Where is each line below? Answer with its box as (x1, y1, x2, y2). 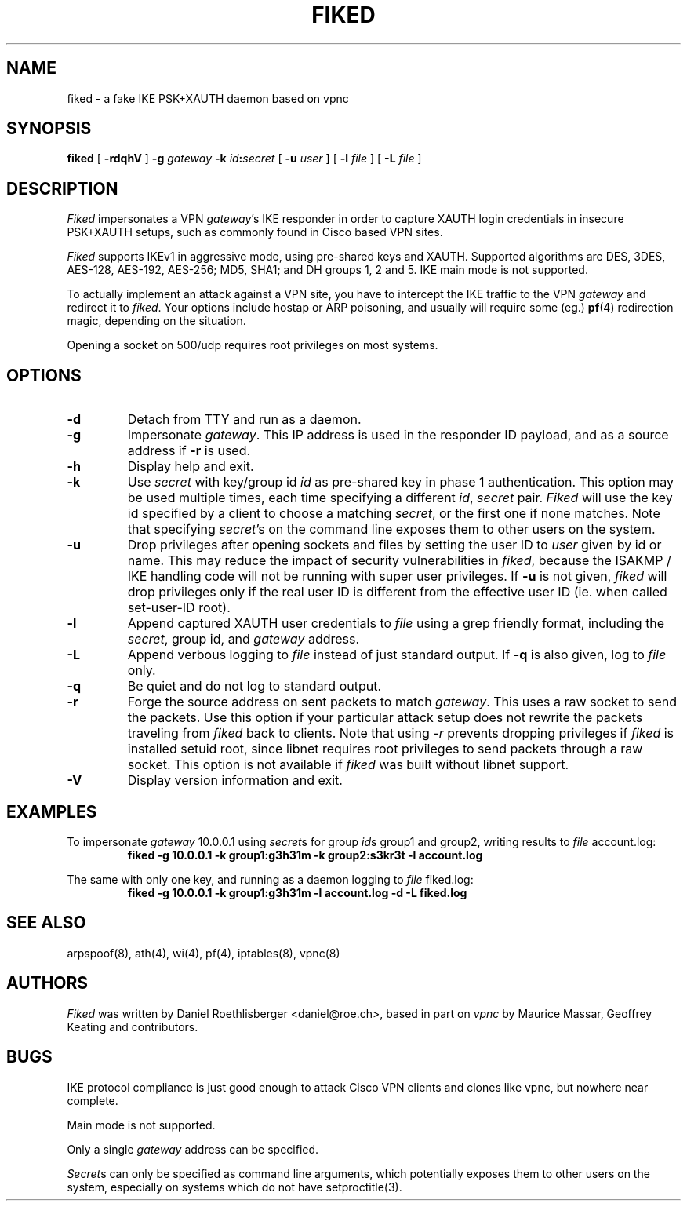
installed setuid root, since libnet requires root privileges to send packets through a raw (127, 741, 643, 757)
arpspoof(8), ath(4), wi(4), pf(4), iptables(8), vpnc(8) (67, 946, 340, 960)
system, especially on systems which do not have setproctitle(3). (67, 1180, 402, 1194)
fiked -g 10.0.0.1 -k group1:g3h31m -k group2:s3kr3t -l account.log (127, 848, 483, 862)
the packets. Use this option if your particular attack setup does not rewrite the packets (127, 709, 643, 726)
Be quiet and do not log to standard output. (127, 678, 382, 695)
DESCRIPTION (6, 178, 118, 199)
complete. (67, 1093, 118, 1107)
